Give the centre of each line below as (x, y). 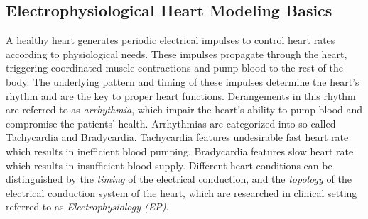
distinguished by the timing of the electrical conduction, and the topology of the (179, 179)
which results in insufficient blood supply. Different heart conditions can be (169, 165)
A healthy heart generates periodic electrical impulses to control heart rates (171, 40)
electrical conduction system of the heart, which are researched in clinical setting (182, 192)
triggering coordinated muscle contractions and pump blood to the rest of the (174, 68)
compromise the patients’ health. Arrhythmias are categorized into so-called (171, 123)
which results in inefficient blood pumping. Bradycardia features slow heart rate (180, 151)
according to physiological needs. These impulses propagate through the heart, (177, 54)
